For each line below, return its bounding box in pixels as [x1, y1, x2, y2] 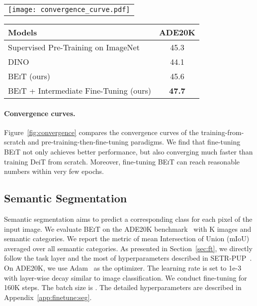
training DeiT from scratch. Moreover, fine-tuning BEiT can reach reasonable [4, 156, 240, 166]
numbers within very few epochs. [4, 166, 104, 176]
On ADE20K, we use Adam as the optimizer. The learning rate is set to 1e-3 [4, 262, 242, 273]
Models [8, 26, 37, 38]
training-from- [201, 127, 244, 137]
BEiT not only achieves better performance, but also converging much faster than [4, 146, 253, 156]
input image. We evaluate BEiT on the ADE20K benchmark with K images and [4, 223, 252, 234]
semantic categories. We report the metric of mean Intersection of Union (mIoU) [4, 233, 250, 244]
